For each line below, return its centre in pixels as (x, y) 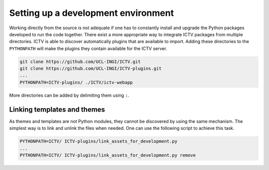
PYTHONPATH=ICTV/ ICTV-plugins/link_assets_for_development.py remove (108, 155)
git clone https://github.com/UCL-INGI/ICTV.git (80, 61)
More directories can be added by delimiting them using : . (69, 95)
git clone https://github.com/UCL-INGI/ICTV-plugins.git (91, 69)
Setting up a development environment (92, 13)
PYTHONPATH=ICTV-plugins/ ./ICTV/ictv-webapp (76, 82)
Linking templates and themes (57, 109)
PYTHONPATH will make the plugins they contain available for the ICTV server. (88, 48)
